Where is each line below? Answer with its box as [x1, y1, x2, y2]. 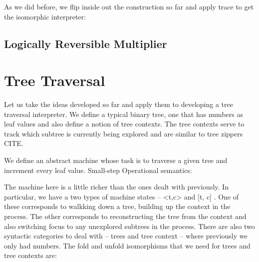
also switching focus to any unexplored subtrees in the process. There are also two [4, 220, 255, 231]
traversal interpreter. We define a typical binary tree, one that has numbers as [4, 108, 243, 119]
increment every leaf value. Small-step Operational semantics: [4, 164, 192, 175]
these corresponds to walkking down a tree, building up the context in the [4, 201, 231, 211]
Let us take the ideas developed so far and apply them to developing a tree [4, 99, 233, 109]
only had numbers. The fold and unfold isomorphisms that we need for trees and [4, 240, 251, 250]
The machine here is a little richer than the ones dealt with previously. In [4, 181, 229, 192]
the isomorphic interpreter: [4, 11, 86, 21]
